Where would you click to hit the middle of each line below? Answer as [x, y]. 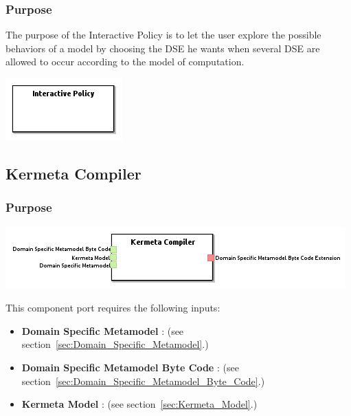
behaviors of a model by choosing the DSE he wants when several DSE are [163, 48]
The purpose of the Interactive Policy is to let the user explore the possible [163, 35]
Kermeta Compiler [73, 173]
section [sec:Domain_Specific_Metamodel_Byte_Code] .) [143, 381]
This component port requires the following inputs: [113, 308]
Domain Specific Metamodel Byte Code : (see [130, 367]
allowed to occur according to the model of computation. [125, 62]
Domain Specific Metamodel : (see [103, 330]
